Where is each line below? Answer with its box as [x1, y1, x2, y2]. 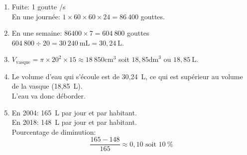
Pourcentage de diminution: [11, 126, 96, 137]
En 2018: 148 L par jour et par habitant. [11, 117, 137, 127]
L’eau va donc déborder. [11, 91, 86, 101]
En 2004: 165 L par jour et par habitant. [11, 107, 137, 117]
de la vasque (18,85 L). [11, 81, 83, 91]
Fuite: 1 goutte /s [11, 1, 66, 11]
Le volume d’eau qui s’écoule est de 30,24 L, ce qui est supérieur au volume [11, 71, 243, 81]
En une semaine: [11, 28, 62, 38]
